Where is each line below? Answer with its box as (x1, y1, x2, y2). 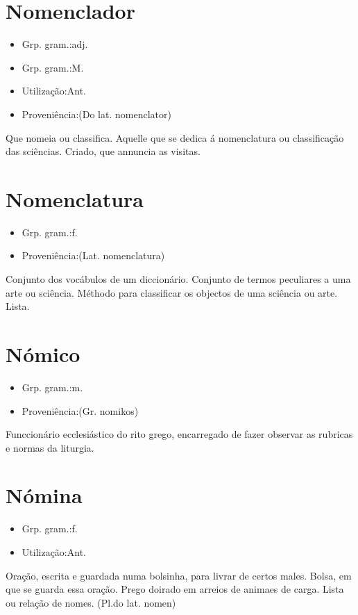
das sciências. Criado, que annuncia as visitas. (6, 144, 201, 158)
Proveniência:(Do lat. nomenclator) (22, 106, 171, 121)
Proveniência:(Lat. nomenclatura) (22, 248, 165, 263)
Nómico (6, 339, 80, 368)
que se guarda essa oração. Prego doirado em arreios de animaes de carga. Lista (6, 582, 344, 596)
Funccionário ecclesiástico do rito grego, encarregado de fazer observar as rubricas (6, 427, 353, 441)
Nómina (6, 481, 83, 509)
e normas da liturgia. (6, 440, 94, 454)
